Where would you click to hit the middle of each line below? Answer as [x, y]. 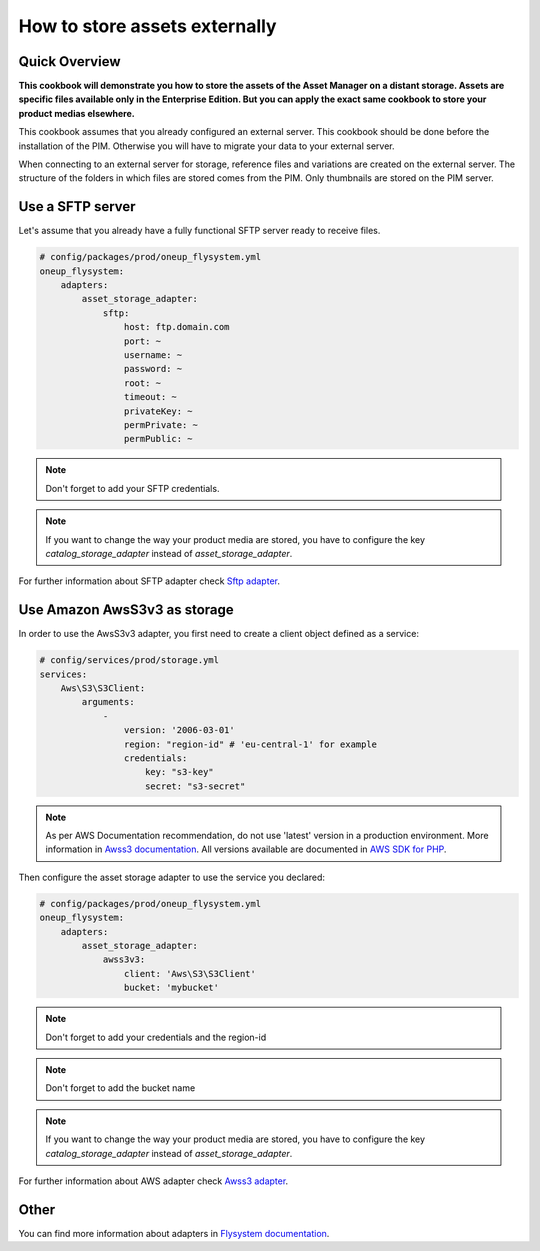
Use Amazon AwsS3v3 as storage [126, 610]
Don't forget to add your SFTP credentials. [132, 488]
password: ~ [153, 369]
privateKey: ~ [158, 411]
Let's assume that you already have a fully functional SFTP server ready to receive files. [199, 231]
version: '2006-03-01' [179, 730]
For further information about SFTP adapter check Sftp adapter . [149, 581]
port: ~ [142, 341]
